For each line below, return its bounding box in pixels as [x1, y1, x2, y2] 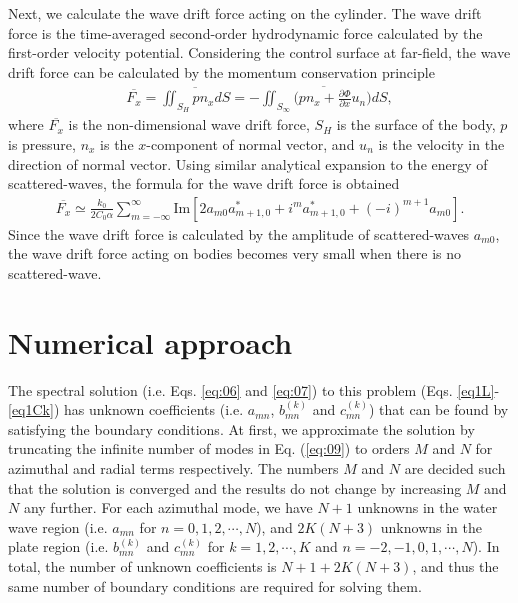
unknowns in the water [357, 497, 498, 518]
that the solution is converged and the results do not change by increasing [8, 477, 462, 498]
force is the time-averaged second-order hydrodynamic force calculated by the [8, 22, 483, 43]
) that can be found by [368, 399, 509, 420]
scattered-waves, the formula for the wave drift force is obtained [8, 173, 400, 194]
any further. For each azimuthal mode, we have [23, 497, 313, 518]
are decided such [404, 458, 506, 479]
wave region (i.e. [8, 516, 108, 537]
